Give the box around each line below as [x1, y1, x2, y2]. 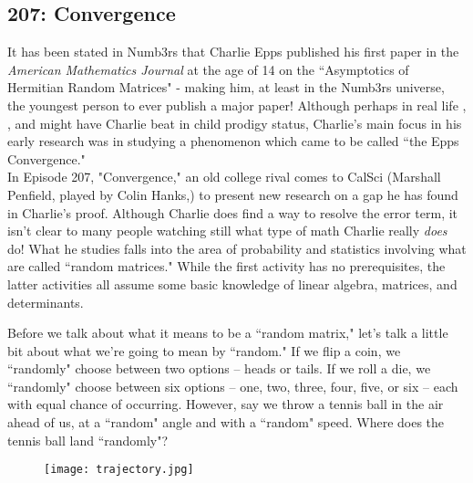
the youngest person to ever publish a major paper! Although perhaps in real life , [7, 95, 467, 114]
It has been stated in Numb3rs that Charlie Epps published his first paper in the [7, 42, 459, 61]
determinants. [7, 292, 84, 311]
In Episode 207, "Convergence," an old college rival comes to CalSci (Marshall [7, 167, 441, 186]
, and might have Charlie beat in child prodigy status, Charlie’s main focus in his [7, 113, 462, 132]
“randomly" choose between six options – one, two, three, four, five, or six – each [7, 376, 458, 395]
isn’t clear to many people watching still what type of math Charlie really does [7, 221, 447, 240]
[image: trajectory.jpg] [44, 463, 194, 477]
